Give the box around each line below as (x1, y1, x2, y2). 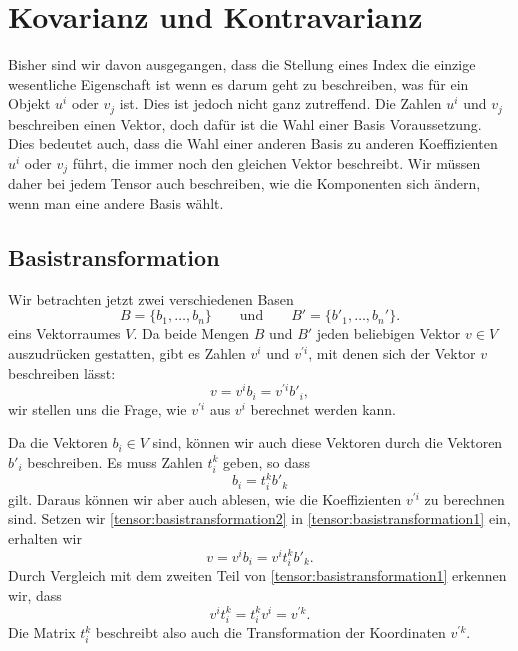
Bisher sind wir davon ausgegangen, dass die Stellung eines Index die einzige (8, 54, 476, 75)
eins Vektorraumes (8, 323, 121, 344)
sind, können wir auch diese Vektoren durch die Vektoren (152, 432, 503, 453)
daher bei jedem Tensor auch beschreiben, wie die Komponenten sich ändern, (8, 173, 481, 194)
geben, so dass (223, 451, 310, 472)
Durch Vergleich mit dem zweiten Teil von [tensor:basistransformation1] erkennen (8, 565, 507, 586)
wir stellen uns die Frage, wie (8, 398, 187, 419)
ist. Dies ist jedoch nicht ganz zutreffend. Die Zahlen (119, 93, 442, 114)
